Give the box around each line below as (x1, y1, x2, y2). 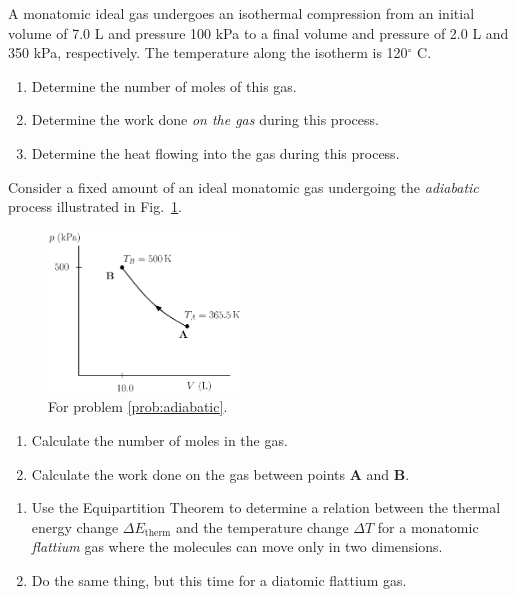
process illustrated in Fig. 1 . (8, 196, 182, 217)
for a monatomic (377, 516, 479, 537)
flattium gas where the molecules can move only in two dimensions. (31, 536, 443, 557)
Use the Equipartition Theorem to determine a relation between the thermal (31, 497, 501, 518)
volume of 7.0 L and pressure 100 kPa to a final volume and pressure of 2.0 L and (8, 22, 509, 43)
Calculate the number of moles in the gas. (31, 429, 288, 450)
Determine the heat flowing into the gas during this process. (31, 142, 400, 163)
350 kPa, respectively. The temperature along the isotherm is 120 (8, 42, 408, 63)
